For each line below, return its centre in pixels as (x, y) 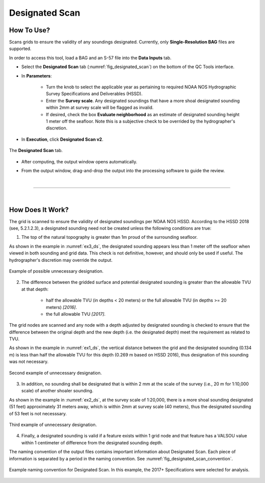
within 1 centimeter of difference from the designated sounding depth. (92, 443)
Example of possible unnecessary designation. (56, 271)
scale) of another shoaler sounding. (57, 391)
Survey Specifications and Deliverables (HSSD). (94, 94)
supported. (20, 49)
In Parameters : (37, 76)
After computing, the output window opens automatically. (79, 161)
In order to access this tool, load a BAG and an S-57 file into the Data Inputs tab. (90, 58)
